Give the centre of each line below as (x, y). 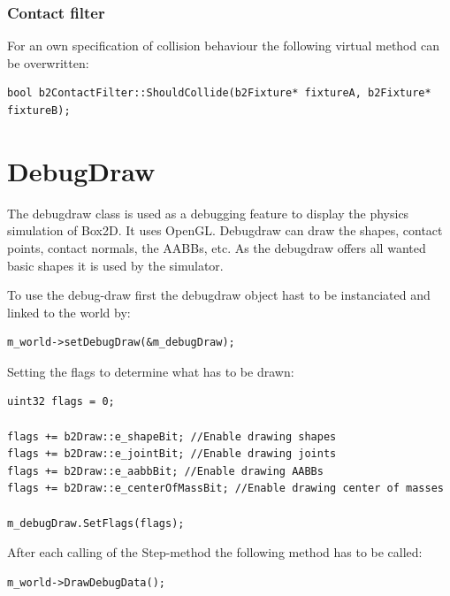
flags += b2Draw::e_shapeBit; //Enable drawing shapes (172, 436)
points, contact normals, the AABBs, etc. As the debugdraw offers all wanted (217, 247)
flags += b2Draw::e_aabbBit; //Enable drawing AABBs (165, 471)
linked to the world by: (69, 312)
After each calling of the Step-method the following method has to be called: (215, 552)
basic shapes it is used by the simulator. (115, 265)
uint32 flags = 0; (61, 402)
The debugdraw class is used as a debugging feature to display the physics (208, 213)
